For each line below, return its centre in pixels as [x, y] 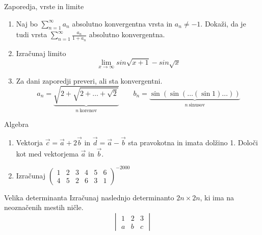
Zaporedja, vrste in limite [44, 6]
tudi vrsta [32, 34]
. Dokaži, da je [223, 23]
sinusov [197, 105]
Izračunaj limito [41, 53]
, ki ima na [217, 197]
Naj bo [27, 23]
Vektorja [29, 142]
